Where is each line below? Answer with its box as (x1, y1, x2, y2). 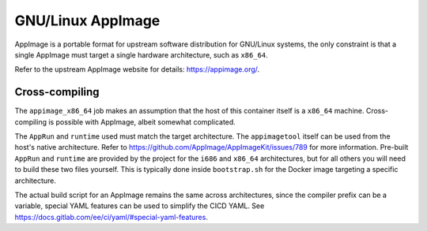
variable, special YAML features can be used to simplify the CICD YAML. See (14, 201, 265, 211)
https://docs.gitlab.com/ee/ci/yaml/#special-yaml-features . (14, 212, 209, 222)
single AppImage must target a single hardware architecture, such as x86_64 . (14, 50, 268, 59)
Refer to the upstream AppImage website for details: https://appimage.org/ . (14, 65, 260, 74)
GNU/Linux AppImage (14, 12, 161, 29)
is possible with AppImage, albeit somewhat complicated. (48, 117, 236, 126)
